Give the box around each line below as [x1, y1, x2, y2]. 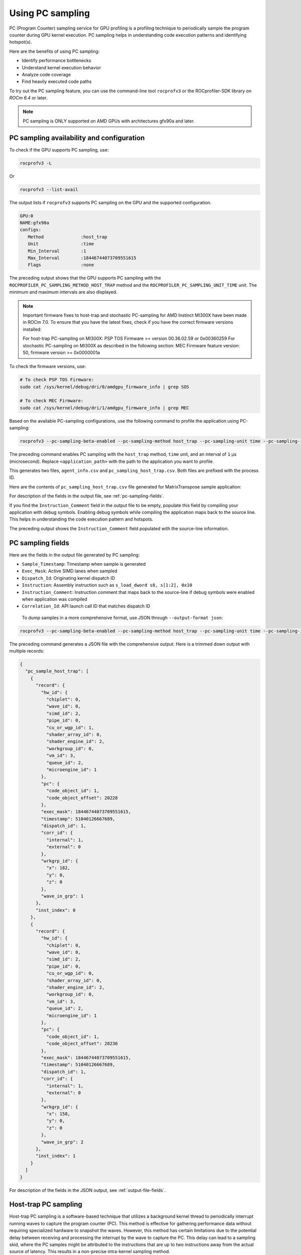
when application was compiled [22, 596, 87, 602]
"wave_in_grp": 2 [41, 1139, 84, 1145]
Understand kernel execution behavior [22, 64, 101, 70]
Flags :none [28, 262, 94, 268]
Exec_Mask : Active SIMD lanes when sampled [22, 568, 117, 574]
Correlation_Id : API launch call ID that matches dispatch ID [22, 603, 150, 609]
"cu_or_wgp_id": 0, [46, 970, 94, 976]
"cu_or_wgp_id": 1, [46, 724, 94, 730]
